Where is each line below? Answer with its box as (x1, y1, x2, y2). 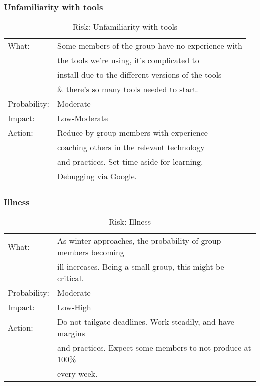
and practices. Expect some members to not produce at (57, 342, 251, 354)
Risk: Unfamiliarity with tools (72, 21, 178, 33)
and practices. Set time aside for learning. (57, 156, 203, 168)
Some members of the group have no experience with (57, 40, 242, 52)
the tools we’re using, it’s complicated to (57, 54, 199, 66)
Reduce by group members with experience (57, 127, 208, 139)
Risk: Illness (108, 216, 151, 228)
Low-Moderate (57, 112, 108, 124)
